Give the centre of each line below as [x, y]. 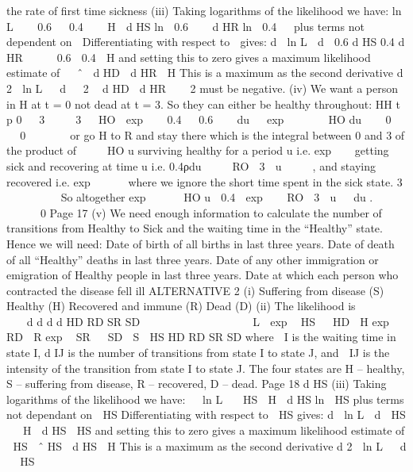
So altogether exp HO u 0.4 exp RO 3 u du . [217, 197]
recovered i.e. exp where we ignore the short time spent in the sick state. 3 [205, 181]
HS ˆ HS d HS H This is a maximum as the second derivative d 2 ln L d [210, 445]
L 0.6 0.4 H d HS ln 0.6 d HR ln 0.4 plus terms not [185, 26]
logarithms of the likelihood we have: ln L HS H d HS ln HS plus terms [205, 399]
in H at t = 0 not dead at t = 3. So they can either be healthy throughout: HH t [203, 104]
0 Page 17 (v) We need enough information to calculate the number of [211, 212]
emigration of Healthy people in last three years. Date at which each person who [203, 275]
